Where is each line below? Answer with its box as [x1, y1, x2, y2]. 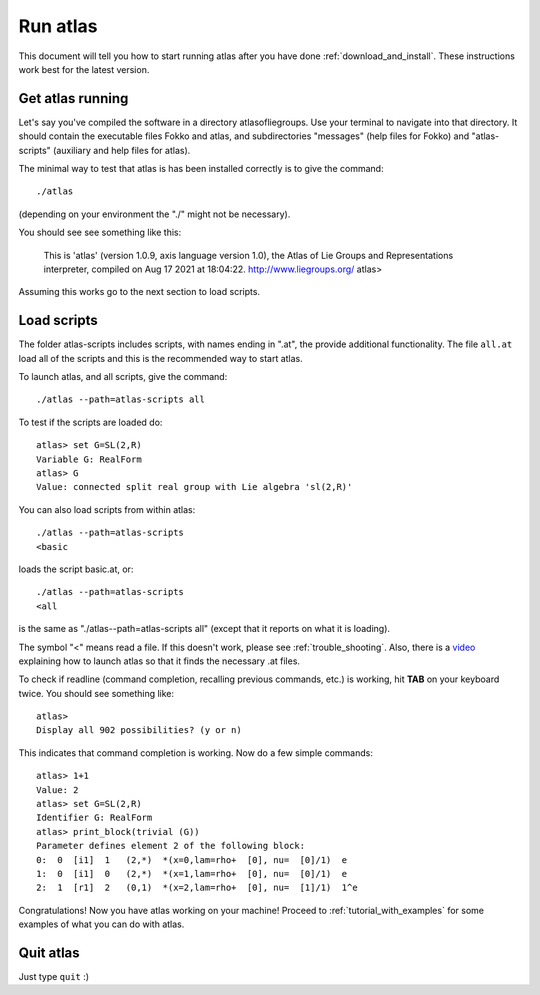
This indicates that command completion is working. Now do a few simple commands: [18, 746, 374, 759]
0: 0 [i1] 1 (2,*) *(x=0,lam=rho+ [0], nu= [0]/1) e [36, 854, 348, 865]
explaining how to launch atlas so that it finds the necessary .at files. [18, 655, 300, 667]
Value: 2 [36, 784, 79, 795]
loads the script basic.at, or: [18, 563, 134, 575]
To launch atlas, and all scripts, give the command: [18, 371, 228, 383]
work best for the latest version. [18, 63, 150, 75]
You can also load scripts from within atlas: [18, 503, 196, 515]
